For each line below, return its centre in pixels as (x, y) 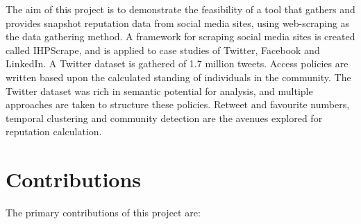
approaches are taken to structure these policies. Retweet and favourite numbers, (178, 104)
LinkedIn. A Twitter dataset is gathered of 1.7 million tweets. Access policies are (177, 63)
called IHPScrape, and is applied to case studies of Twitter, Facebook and (163, 50)
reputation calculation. (54, 131)
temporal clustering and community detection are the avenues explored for (164, 118)
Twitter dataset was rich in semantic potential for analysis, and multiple (159, 91)
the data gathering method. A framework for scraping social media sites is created (180, 36)
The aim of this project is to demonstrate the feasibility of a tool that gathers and (180, 9)
